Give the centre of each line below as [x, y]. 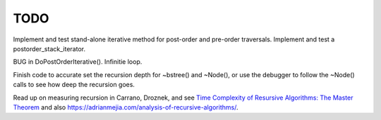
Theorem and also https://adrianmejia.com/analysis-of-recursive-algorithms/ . [126, 107]
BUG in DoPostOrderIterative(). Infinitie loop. [78, 62]
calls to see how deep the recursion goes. [74, 85]
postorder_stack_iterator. [49, 48]
